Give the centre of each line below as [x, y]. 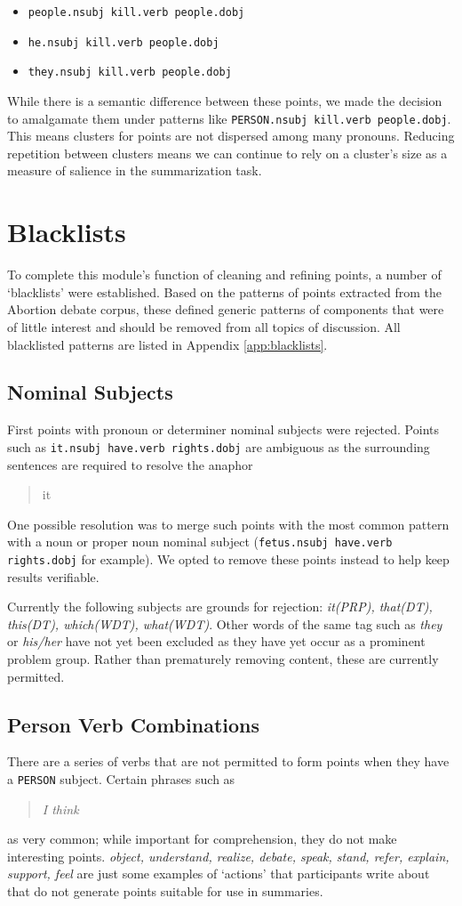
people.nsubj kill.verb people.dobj [136, 12]
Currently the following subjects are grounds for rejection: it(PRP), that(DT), [220, 607]
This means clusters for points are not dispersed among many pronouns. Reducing [231, 136]
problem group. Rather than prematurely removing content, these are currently [223, 659]
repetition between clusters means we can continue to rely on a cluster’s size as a [227, 153]
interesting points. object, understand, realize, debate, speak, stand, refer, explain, [228, 856]
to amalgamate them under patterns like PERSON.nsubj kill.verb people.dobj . [229, 118]
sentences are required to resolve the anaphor [130, 464]
